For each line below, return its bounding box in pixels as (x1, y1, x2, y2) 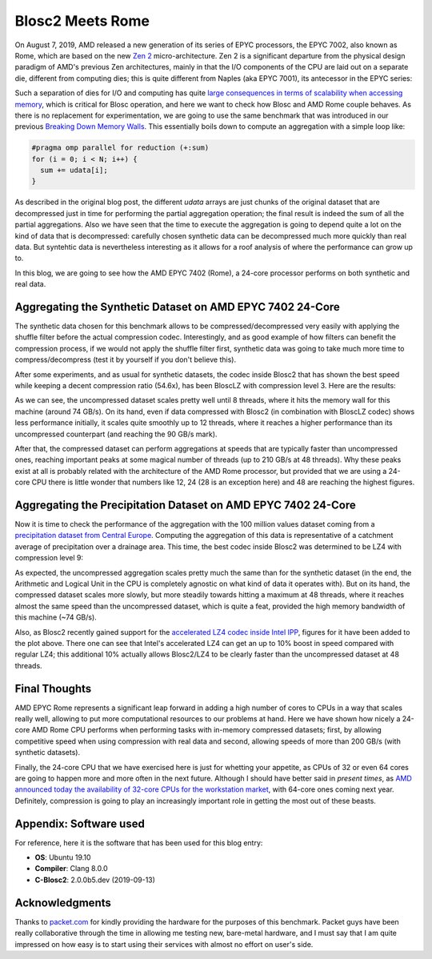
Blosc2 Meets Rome (14, 12, 150, 30)
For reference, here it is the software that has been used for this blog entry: (14, 837, 263, 848)
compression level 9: (14, 553, 84, 563)
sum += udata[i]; (40, 166, 108, 175)
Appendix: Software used (14, 817, 146, 830)
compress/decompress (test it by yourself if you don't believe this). (14, 355, 236, 364)
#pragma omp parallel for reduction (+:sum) (31, 143, 210, 152)
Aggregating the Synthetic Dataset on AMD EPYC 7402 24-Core (14, 300, 340, 314)
